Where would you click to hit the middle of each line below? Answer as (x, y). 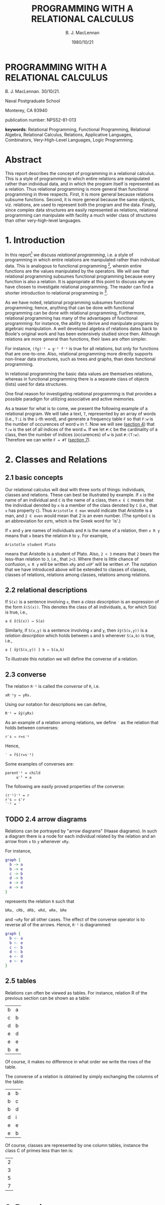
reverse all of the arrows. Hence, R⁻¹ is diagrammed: (58, 924)
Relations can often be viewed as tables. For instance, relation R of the (76, 993)
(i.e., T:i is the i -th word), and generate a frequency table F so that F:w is (79, 419)
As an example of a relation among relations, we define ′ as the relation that (82, 723)
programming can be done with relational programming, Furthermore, (75, 313)
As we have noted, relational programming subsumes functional (69, 302)
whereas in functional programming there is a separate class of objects (77, 379)
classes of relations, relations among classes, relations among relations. (78, 574)
